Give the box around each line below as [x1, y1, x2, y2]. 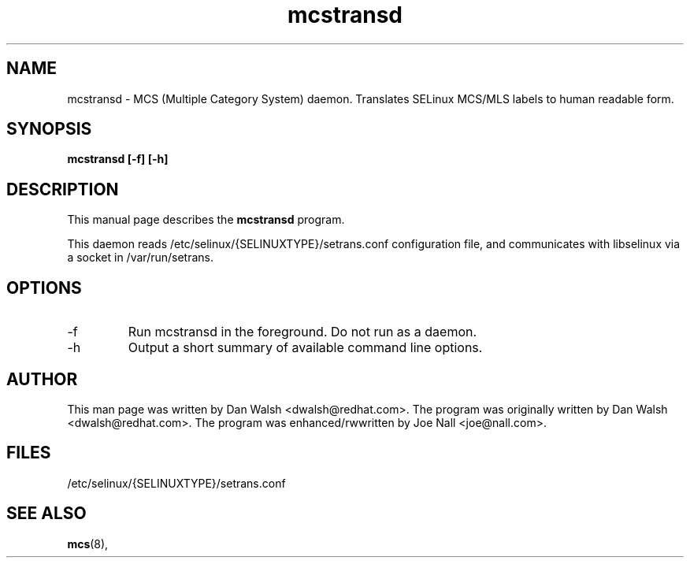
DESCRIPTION [6, 179, 119, 199]
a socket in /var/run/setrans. [67, 250, 213, 265]
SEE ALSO [6, 503, 87, 524]
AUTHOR [6, 369, 78, 389]
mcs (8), [67, 536, 109, 551]
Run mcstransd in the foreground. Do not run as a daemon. [128, 324, 477, 340]
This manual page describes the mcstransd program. [67, 213, 345, 227]
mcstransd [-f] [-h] [67, 152, 169, 166]
